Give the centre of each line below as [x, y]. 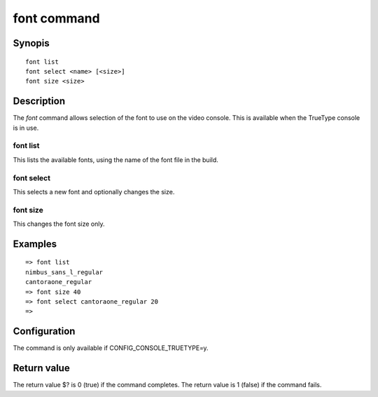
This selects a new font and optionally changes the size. [94, 191]
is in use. [26, 128]
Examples [35, 244]
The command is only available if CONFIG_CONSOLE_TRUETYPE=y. [111, 348]
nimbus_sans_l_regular [64, 272]
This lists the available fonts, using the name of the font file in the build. [115, 160]
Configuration [44, 331]
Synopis [31, 43]
